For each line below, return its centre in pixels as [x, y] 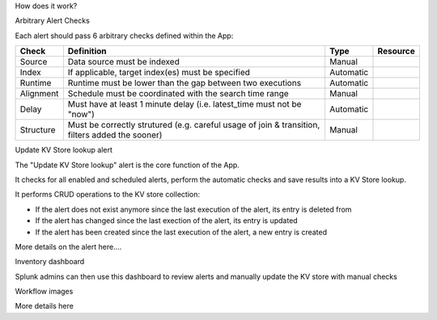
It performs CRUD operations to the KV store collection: [107, 195]
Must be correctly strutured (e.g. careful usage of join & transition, [194, 125]
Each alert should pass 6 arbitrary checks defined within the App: [124, 36]
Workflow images [44, 292]
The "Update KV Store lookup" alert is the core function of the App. [127, 165]
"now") [81, 115]
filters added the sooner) [115, 135]
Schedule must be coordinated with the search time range [178, 94]
